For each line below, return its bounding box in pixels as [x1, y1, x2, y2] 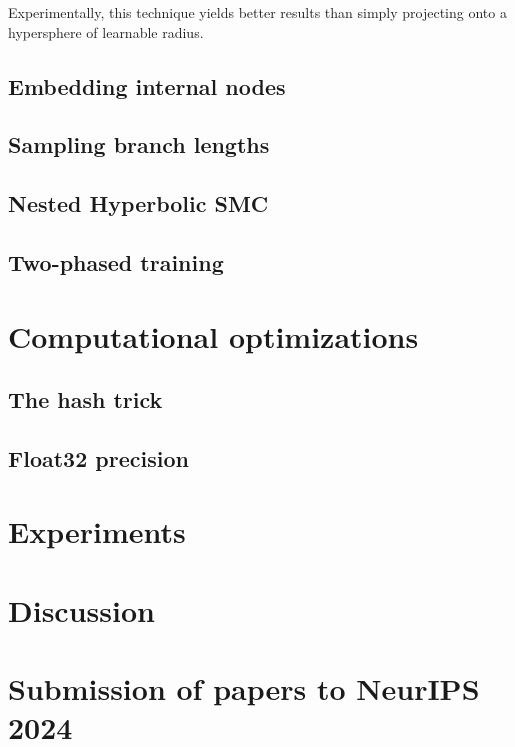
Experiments [8, 511, 186, 552]
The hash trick [8, 384, 163, 415]
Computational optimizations [8, 315, 419, 356]
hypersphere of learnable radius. [8, 21, 204, 42]
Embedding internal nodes [8, 70, 286, 101]
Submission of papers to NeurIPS [8, 668, 480, 709]
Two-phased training [8, 246, 224, 277]
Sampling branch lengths [8, 129, 270, 160]
